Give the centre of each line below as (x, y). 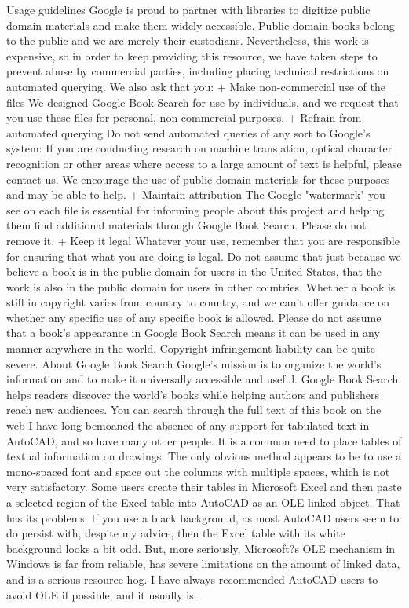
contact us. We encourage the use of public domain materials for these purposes (198, 179)
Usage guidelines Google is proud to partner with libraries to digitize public (188, 9)
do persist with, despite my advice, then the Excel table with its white (176, 533)
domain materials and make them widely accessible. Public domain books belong (201, 25)
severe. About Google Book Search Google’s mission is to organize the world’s (194, 363)
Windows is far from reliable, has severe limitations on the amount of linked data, (203, 564)
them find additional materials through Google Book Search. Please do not (186, 225)
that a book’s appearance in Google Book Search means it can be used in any (193, 333)
